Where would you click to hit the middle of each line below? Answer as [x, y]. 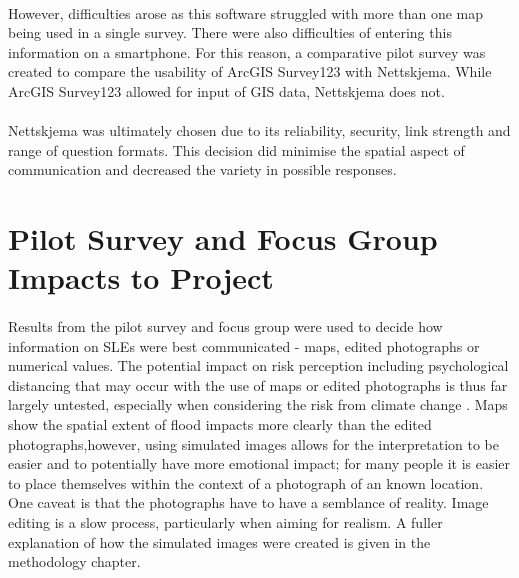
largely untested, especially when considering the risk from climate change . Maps [258, 404]
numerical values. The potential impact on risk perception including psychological [258, 365]
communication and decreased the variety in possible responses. [202, 169]
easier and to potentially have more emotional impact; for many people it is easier [259, 463]
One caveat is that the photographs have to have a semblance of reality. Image [248, 502]
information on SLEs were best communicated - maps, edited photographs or [244, 345]
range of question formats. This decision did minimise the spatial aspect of [236, 149]
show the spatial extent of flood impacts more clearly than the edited [220, 424]
